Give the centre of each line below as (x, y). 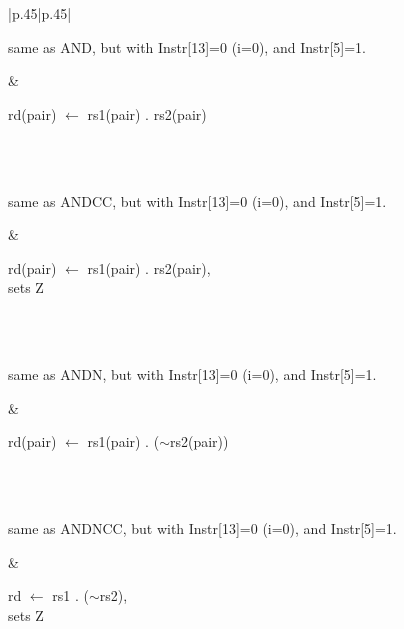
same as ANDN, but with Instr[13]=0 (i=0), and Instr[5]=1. (192, 374)
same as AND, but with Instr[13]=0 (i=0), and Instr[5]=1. (187, 46)
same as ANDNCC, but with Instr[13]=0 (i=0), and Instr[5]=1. (202, 528)
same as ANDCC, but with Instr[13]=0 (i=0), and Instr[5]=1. (197, 200)
